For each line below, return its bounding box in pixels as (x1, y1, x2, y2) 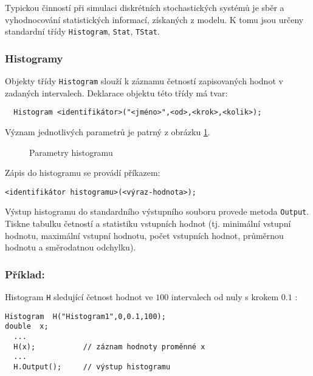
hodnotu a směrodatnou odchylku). (5, 241, 136, 253)
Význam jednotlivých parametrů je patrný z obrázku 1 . (5, 125, 210, 138)
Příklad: (5, 266, 45, 281)
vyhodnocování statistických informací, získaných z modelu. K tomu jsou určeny (5, 13, 304, 25)
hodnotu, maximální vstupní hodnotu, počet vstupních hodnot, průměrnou (5, 229, 284, 241)
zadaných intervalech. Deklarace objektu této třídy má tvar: (5, 86, 228, 99)
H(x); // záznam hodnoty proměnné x (13, 342, 205, 351)
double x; (5, 322, 49, 331)
